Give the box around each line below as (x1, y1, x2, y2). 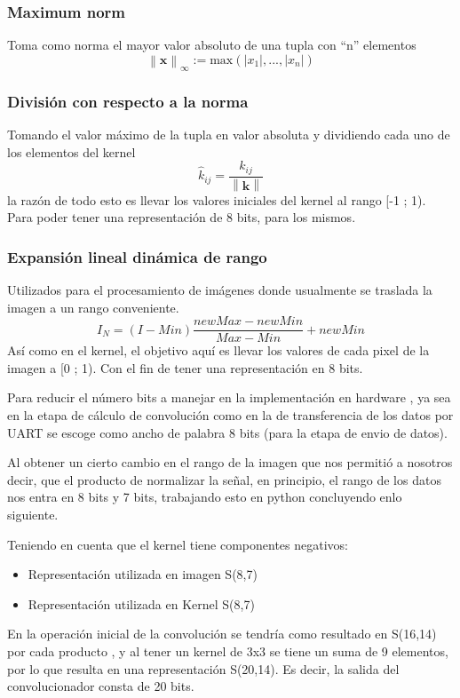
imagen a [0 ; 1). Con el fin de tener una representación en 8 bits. (7, 358, 363, 377)
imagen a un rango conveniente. (7, 297, 179, 316)
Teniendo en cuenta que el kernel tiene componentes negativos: (7, 535, 348, 553)
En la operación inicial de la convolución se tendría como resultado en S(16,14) (7, 624, 437, 643)
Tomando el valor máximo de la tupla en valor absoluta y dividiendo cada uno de (7, 125, 450, 144)
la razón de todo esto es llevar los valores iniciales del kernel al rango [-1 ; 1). (7, 190, 426, 209)
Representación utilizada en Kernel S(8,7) (28, 594, 255, 613)
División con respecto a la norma (7, 90, 249, 112)
